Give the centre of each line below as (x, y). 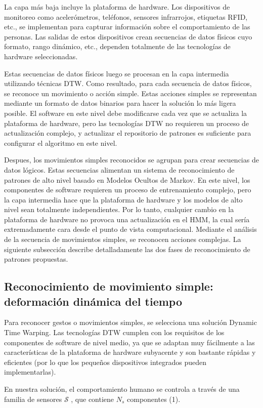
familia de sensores (33, 399)
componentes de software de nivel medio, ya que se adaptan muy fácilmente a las (129, 342)
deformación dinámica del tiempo (93, 301)
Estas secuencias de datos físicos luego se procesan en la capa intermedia (117, 73)
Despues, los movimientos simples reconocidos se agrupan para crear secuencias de (131, 160)
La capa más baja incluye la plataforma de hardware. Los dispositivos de (117, 7)
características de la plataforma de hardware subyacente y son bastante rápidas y (130, 352)
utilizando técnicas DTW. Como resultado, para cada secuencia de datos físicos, (128, 83)
